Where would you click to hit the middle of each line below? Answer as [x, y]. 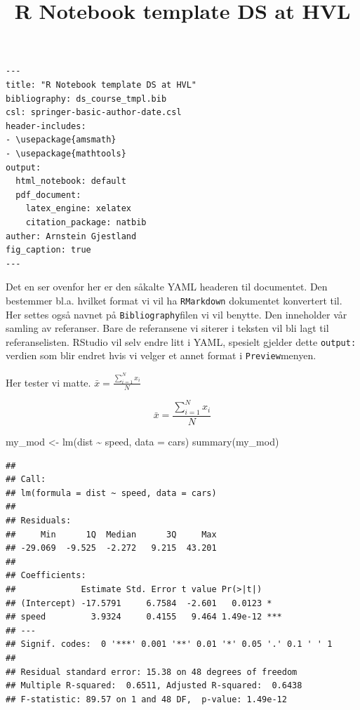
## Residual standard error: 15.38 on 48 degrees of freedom [152, 672]
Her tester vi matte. [48, 382]
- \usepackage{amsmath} [61, 140]
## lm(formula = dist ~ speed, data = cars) [111, 493]
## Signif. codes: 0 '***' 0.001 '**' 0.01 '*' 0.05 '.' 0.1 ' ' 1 [169, 644]
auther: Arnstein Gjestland [71, 236]
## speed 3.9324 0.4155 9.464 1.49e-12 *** [144, 617]
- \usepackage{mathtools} [66, 153]
